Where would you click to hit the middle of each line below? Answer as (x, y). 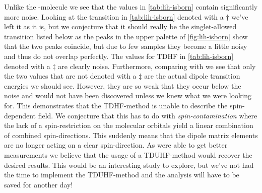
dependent (20, 115)
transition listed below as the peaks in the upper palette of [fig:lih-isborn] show (126, 36)
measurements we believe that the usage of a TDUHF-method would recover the (128, 154)
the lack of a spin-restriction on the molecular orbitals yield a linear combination (129, 125)
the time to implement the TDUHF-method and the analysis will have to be (122, 175)
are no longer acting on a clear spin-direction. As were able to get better (116, 145)
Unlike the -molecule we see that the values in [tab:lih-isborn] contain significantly (131, 7)
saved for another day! (39, 184)
